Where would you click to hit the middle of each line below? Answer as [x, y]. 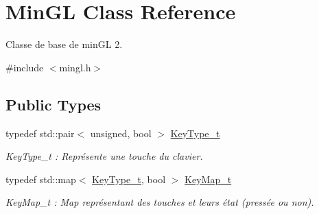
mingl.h [75, 67]
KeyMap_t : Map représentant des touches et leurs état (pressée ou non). [160, 202]
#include [25, 67]
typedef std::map [41, 179]
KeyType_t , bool [129, 179]
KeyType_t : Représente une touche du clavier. [104, 156]
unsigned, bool [121, 133]
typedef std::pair [40, 133]
